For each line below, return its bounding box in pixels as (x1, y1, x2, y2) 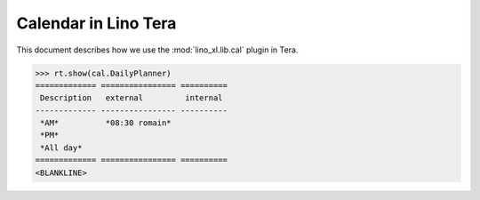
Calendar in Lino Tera (16, 13, 177, 33)
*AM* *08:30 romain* (40, 118, 172, 128)
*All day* (40, 142, 83, 153)
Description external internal (40, 93, 223, 103)
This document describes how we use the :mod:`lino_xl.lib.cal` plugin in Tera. (16, 44, 299, 55)
